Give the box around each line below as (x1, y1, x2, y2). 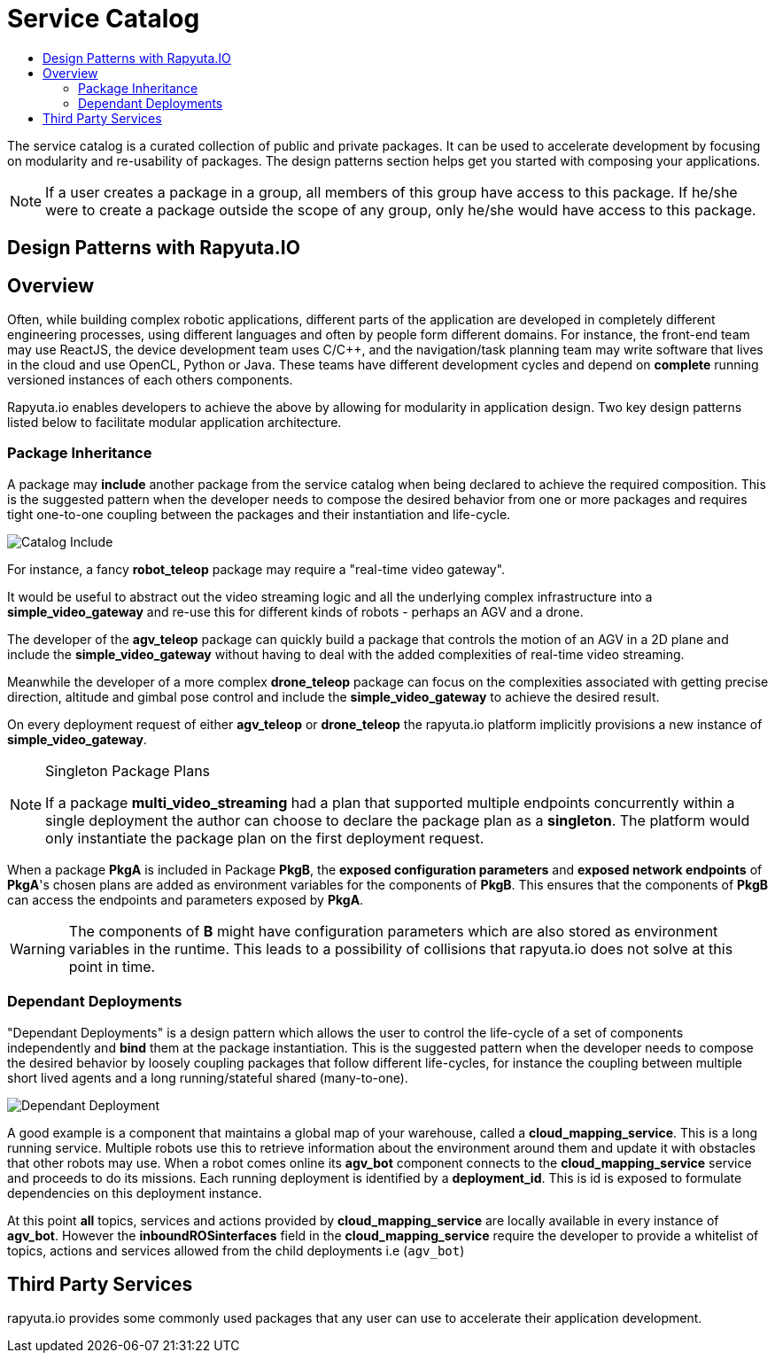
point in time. (68, 957, 156, 975)
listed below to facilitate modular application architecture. (7, 415, 342, 431)
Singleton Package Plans (45, 761, 211, 780)
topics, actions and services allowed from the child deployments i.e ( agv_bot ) (7, 1242, 465, 1258)
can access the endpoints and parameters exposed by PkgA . (7, 891, 364, 907)
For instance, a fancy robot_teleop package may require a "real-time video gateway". (7, 561, 505, 577)
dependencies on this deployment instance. (7, 1185, 262, 1201)
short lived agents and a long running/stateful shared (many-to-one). (7, 1069, 408, 1085)
